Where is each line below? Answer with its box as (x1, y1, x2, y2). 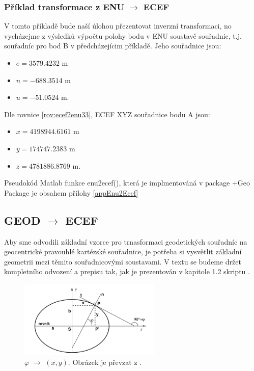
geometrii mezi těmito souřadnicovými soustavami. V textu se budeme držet (4, 256, 241, 267)
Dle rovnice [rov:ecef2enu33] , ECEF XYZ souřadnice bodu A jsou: (4, 109, 210, 119)
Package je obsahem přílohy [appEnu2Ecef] (4, 187, 138, 198)
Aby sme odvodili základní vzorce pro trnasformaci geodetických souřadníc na (4, 236, 247, 247)
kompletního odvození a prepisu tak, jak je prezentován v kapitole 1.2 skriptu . (4, 266, 250, 277)
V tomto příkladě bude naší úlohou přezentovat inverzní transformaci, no (4, 20, 232, 31)
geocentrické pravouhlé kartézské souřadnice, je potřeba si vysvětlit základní (4, 246, 242, 257)
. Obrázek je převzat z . (68, 356, 142, 367)
